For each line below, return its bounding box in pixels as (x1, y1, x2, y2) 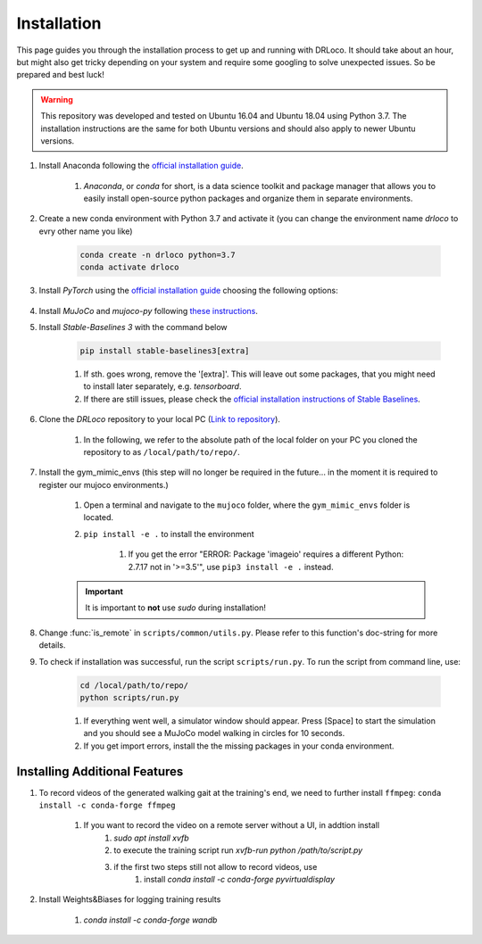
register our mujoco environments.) (38, 479, 169, 490)
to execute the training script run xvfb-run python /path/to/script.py (113, 845, 363, 856)
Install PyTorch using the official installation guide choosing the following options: (38, 286, 338, 296)
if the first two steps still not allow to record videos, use (113, 861, 318, 872)
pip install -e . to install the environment (83, 528, 254, 539)
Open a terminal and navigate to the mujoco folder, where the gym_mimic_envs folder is (83, 500, 411, 510)
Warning (40, 94, 73, 104)
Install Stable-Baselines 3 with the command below (38, 321, 228, 332)
